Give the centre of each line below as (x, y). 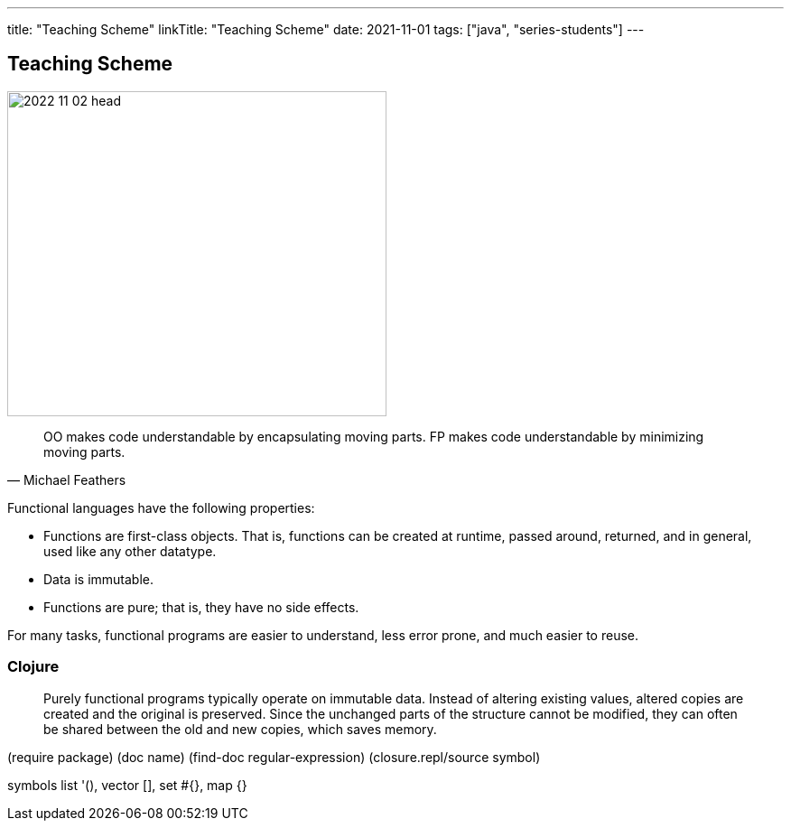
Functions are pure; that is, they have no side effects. (201, 607)
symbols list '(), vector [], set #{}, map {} (127, 785)
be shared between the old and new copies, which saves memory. (240, 729)
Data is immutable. (98, 579)
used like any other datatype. (130, 551)
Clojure (33, 667)
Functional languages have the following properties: (161, 507)
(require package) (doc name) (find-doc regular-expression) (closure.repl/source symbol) (274, 757)
